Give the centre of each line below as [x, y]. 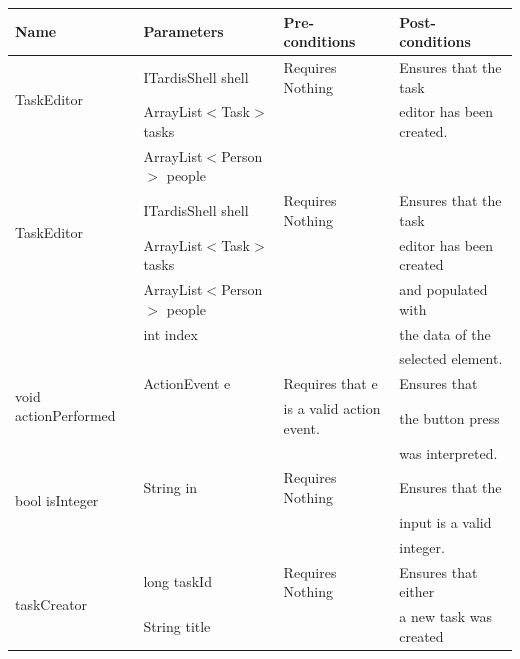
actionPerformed [65, 415]
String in [170, 487]
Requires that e [330, 383]
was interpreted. [448, 452]
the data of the [445, 333]
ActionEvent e [187, 383]
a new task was [445, 615]
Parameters [183, 31]
